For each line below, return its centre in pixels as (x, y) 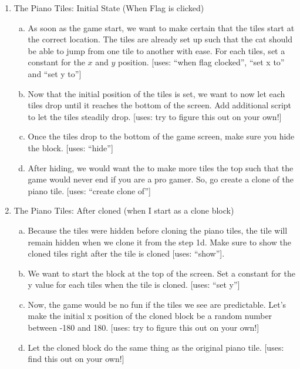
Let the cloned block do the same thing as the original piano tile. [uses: (156, 347)
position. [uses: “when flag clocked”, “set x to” (201, 62)
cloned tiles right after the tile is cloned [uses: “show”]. (126, 253)
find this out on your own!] (76, 359)
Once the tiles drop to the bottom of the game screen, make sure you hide (161, 136)
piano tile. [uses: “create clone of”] (89, 190)
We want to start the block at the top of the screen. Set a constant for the (161, 273)
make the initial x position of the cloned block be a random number (150, 316)
